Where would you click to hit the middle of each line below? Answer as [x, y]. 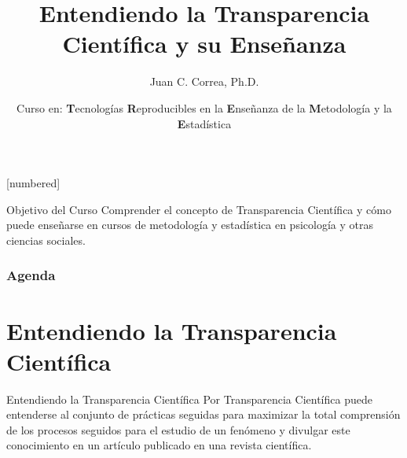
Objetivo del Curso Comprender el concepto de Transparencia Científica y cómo [199, 209]
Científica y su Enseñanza [204, 44]
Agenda [31, 275]
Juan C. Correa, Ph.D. [204, 81]
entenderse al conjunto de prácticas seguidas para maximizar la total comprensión [203, 414]
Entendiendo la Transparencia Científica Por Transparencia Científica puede [189, 399]
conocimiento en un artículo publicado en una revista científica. [159, 445]
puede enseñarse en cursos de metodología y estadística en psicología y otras [190, 225]
